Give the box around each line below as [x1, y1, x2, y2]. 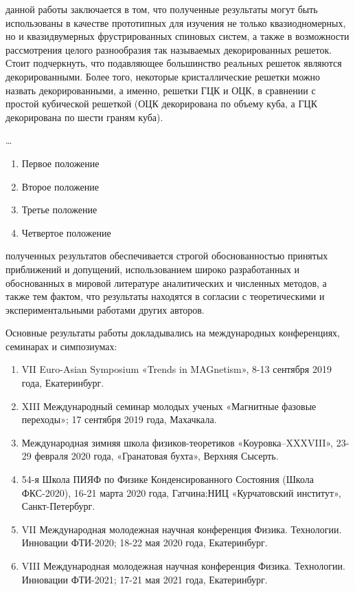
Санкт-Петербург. [21, 499, 95, 513]
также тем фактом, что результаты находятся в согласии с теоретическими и [5, 289, 325, 303]
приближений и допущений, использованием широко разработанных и [5, 261, 300, 276]
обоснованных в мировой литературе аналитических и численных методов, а [5, 275, 327, 290]
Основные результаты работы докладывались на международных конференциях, [5, 325, 340, 340]
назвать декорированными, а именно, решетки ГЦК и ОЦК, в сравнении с [5, 83, 316, 97]
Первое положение [21, 155, 100, 170]
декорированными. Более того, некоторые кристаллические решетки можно [5, 69, 321, 83]
